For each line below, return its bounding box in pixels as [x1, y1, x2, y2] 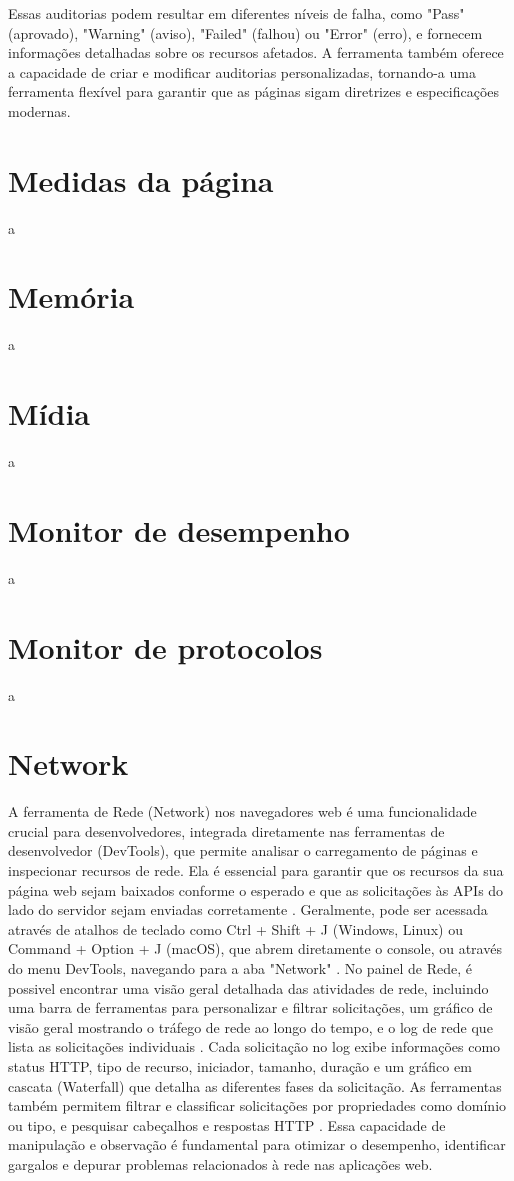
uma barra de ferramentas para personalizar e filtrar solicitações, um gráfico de [8, 997, 493, 1018]
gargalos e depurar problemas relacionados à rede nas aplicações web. [8, 1153, 433, 1174]
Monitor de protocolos [8, 626, 323, 667]
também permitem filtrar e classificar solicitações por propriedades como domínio [8, 1095, 507, 1116]
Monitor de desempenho [8, 509, 350, 550]
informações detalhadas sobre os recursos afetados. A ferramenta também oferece [8, 42, 504, 63]
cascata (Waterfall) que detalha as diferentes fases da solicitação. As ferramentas [8, 1075, 502, 1096]
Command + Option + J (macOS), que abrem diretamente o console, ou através [8, 938, 502, 959]
